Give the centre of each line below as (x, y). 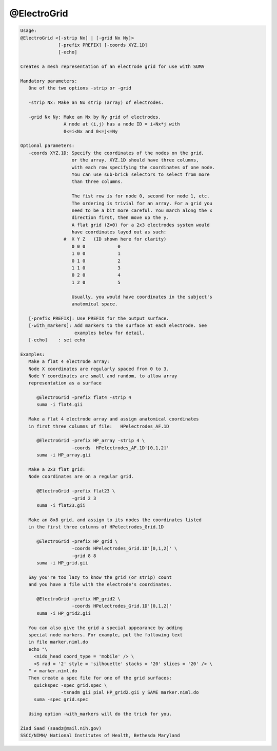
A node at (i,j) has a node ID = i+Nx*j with (122, 124)
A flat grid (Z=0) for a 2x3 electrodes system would (141, 225)
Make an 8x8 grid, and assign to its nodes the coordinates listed (115, 520)
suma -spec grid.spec (61, 700)
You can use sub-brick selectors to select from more (141, 174)
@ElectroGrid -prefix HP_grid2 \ (78, 599)
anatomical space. (95, 304)
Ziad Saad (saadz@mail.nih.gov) (61, 728)
